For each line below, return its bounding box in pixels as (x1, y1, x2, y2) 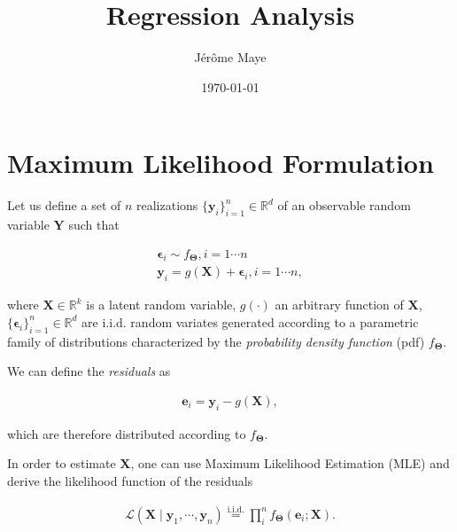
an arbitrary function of (275, 295, 404, 314)
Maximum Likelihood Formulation (7, 145, 434, 181)
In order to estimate (7, 454, 116, 473)
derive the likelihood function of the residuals (7, 471, 253, 489)
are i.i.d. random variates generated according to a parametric (81, 312, 419, 331)
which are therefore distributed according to (7, 424, 246, 442)
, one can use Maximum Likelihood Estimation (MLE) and (130, 454, 450, 473)
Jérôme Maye (194, 48, 267, 66)
